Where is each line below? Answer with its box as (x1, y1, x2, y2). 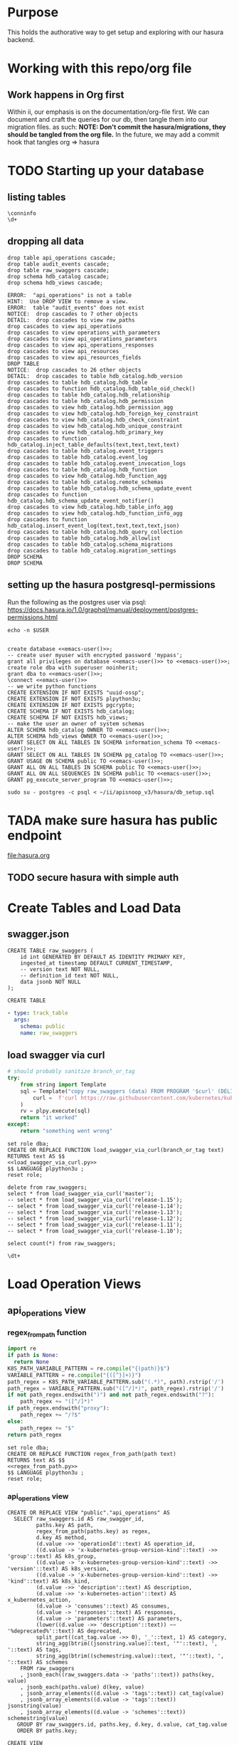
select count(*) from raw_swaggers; (7, 1240, 116, 1247)
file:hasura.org (7, 851, 51, 859)
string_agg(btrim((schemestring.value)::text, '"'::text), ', (36, 1652, 224, 1660)
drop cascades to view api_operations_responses (7, 341, 154, 349)
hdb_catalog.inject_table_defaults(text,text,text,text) (7, 441, 180, 449)
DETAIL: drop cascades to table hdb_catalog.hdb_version (7, 372, 183, 379)
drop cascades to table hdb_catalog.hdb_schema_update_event (7, 485, 193, 492)
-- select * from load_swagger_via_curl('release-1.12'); (7, 1215, 183, 1222)
